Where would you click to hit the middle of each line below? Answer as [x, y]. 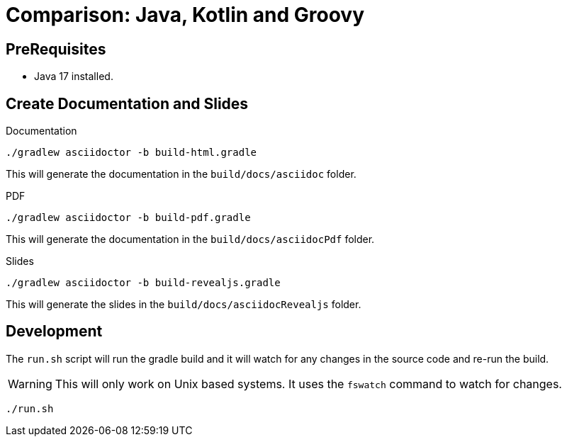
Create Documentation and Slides [127, 103]
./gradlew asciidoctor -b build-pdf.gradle [128, 218]
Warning [30, 384]
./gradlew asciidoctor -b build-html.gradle [131, 153]
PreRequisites [56, 49]
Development [54, 331]
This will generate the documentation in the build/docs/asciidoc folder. [181, 174]
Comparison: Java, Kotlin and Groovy [185, 15]
